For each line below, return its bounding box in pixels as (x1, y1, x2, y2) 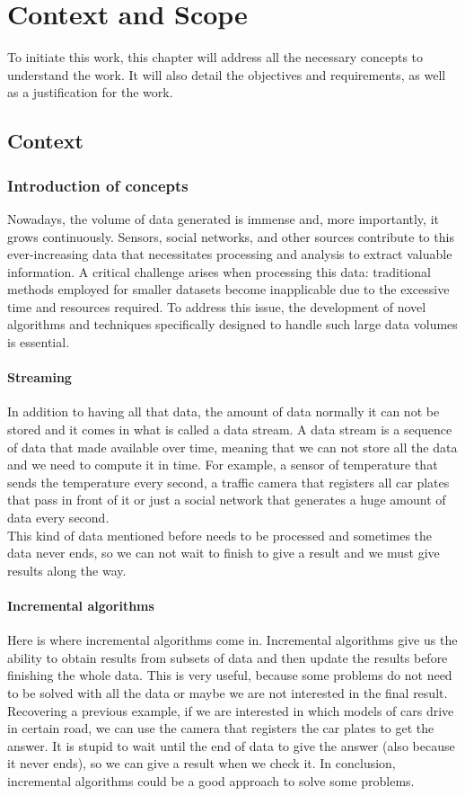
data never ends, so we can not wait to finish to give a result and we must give (7, 543, 440, 562)
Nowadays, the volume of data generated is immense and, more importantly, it (7, 209, 439, 228)
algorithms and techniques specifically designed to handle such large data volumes (7, 315, 458, 334)
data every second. (7, 508, 110, 527)
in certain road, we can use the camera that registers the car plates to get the (7, 719, 434, 738)
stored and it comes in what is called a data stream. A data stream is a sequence (7, 420, 452, 439)
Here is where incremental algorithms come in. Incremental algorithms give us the (7, 631, 458, 649)
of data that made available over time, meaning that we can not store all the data (7, 437, 458, 456)
